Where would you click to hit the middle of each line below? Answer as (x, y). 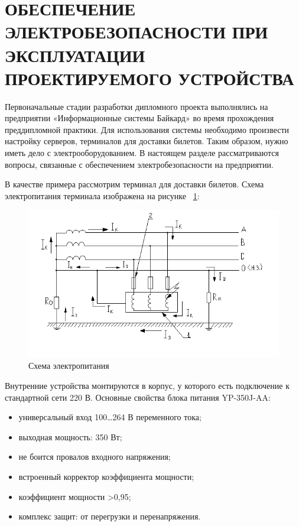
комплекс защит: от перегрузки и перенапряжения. (110, 516)
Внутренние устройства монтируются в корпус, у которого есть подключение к (147, 385)
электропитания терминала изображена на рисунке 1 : (102, 195)
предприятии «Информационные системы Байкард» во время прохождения (139, 118)
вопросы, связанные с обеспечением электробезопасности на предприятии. (139, 164)
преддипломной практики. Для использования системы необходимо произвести (147, 129)
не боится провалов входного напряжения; (95, 457)
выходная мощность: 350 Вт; (70, 436)
